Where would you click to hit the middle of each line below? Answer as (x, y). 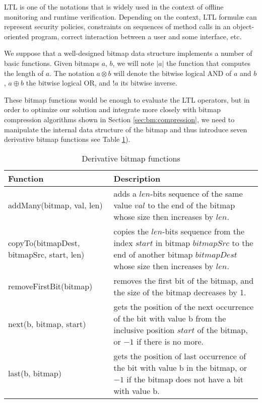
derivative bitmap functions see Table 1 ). (67, 139)
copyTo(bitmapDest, (44, 243)
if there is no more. (170, 341)
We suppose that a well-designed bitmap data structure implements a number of (128, 53)
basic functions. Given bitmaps (52, 63)
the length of (24, 73)
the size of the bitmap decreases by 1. (180, 292)
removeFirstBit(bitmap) (50, 286)
